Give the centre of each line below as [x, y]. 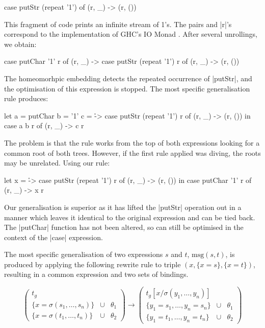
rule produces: [26, 98]
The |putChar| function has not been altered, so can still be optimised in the [124, 227]
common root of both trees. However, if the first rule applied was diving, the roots [132, 153]
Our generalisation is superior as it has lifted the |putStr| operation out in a [123, 207]
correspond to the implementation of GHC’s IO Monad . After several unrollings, [131, 34]
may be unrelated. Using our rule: [57, 163]
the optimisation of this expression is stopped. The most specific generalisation [127, 88]
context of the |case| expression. [54, 237]
